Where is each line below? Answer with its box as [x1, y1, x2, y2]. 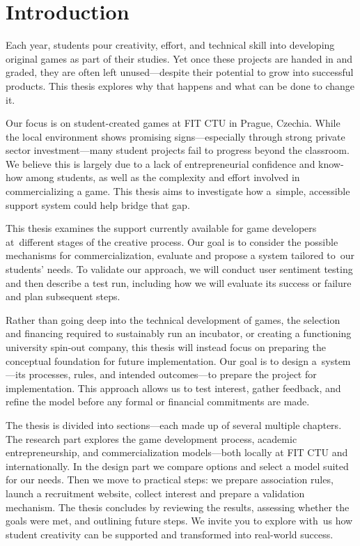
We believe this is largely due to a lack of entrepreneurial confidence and [6, 156, 315, 171]
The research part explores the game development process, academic [6, 431, 297, 446]
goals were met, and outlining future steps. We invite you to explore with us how [6, 513, 353, 528]
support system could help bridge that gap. [6, 197, 190, 212]
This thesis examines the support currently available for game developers [6, 221, 317, 235]
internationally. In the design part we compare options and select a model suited [6, 458, 349, 473]
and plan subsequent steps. [6, 289, 120, 304]
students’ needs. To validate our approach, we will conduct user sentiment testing [6, 262, 353, 276]
